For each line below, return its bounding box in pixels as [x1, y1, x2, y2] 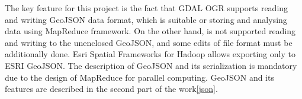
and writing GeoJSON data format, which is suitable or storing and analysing [5, 13, 287, 25]
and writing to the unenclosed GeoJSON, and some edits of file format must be [5, 36, 293, 48]
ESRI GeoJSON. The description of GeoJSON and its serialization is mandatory [5, 59, 297, 71]
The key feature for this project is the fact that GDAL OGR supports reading [5, 2, 288, 14]
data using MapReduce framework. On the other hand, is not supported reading [5, 25, 296, 37]
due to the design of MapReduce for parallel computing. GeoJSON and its [5, 71, 274, 83]
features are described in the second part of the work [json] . [5, 82, 218, 95]
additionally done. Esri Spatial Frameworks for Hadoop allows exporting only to [5, 48, 295, 60]
